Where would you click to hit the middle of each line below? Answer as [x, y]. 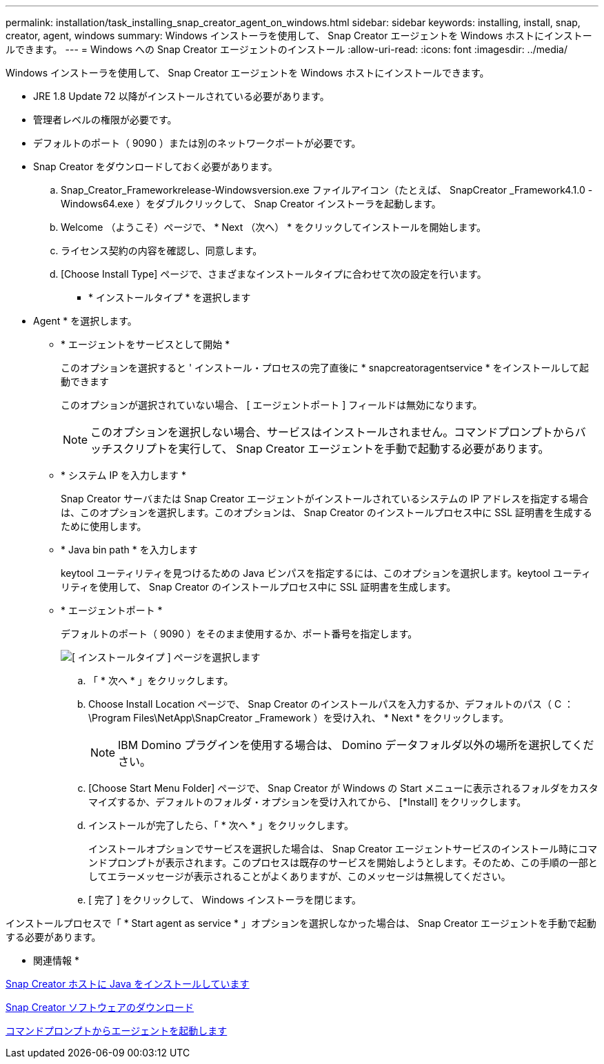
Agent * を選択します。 [85, 321]
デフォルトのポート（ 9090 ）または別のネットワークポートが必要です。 [197, 143]
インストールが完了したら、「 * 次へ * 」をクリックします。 [221, 825]
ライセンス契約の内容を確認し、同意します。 [162, 250]
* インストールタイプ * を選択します [170, 297]
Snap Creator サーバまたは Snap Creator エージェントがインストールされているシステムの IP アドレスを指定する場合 [325, 499]
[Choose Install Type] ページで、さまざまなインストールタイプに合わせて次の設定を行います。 [274, 274]
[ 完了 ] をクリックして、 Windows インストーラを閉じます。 [225, 900]
